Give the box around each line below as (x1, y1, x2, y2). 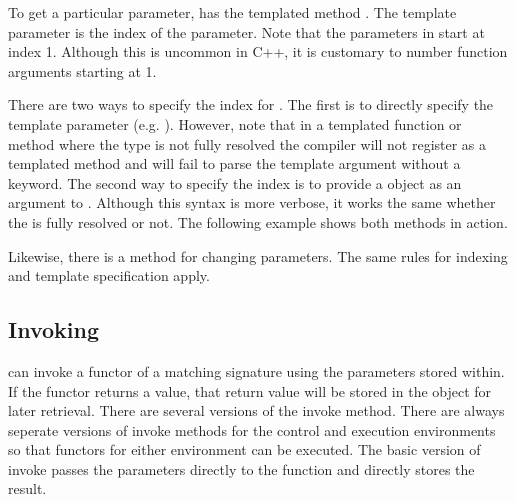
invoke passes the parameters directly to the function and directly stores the (8, 458, 475, 479)
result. (8, 478, 47, 499)
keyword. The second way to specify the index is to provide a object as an (8, 172, 462, 193)
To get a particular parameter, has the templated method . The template (8, 2, 457, 22)
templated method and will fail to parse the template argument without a (8, 153, 461, 174)
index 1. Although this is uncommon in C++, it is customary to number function (8, 41, 508, 62)
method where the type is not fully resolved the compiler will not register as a (8, 133, 487, 154)
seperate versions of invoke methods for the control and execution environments (8, 419, 496, 440)
